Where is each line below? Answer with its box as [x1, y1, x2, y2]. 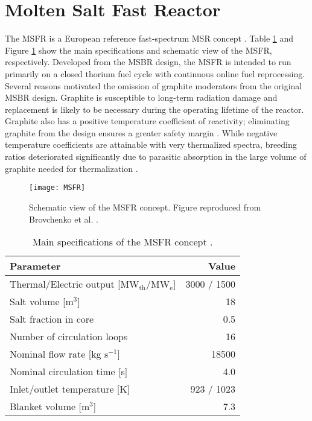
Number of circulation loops [10, 329, 128, 344]
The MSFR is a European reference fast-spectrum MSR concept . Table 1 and [5, 32, 293, 45]
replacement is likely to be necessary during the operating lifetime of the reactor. [5, 103, 304, 115]
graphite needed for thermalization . [5, 162, 138, 174]
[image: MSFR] [29, 183, 86, 192]
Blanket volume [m [10, 399, 90, 414]
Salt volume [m [10, 294, 74, 309]
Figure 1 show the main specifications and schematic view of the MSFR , [5, 43, 272, 56]
